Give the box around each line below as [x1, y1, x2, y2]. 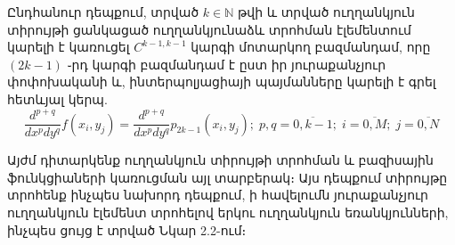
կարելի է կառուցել [7, 37, 130, 56]
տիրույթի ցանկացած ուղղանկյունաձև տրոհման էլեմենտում [7, 20, 411, 38]
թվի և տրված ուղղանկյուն [237, 3, 415, 20]
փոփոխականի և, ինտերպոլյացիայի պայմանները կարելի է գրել [7, 72, 436, 91]
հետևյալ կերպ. [7, 89, 108, 108]
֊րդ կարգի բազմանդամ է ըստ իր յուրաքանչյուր [67, 54, 386, 73]
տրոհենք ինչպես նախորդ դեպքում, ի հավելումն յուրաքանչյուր [7, 185, 428, 204]
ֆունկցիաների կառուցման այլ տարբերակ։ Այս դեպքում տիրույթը [7, 167, 448, 186]
